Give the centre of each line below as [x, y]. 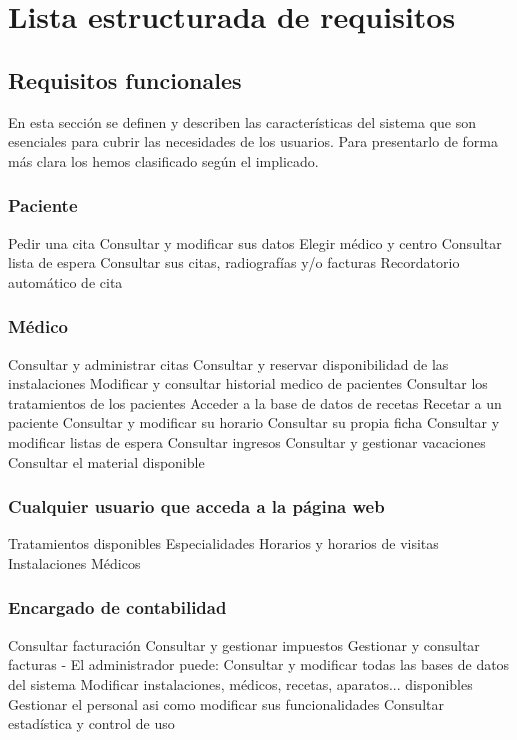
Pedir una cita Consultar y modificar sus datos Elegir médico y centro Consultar [255, 242]
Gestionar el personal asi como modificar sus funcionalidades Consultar [226, 703]
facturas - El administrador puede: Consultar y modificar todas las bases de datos [259, 664]
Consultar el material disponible [106, 461]
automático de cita [65, 281]
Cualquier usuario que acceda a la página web [196, 506]
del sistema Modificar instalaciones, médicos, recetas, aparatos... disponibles [240, 683]
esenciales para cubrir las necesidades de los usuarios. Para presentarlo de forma [253, 141]
